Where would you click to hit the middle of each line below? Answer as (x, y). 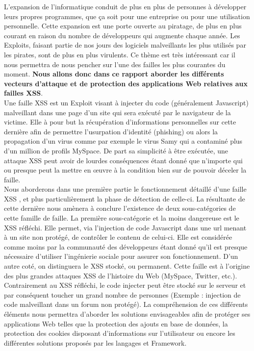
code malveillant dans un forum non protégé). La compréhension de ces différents (126, 304)
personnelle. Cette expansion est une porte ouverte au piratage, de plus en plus (123, 26)
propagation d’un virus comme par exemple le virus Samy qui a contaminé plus (123, 141)
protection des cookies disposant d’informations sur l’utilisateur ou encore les (120, 333)
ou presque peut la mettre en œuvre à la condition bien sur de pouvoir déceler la (125, 170)
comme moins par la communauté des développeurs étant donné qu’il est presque (126, 246)
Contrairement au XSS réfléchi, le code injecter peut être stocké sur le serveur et (125, 285)
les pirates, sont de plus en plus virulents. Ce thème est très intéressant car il (120, 54)
